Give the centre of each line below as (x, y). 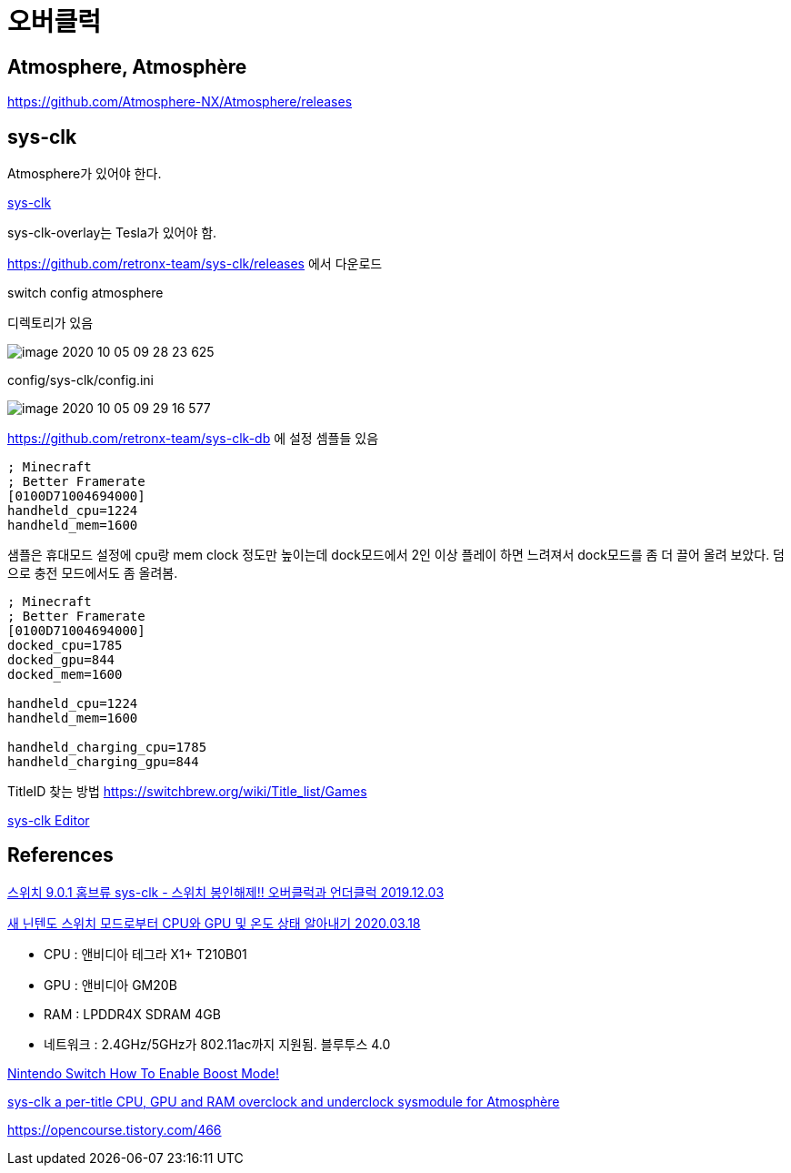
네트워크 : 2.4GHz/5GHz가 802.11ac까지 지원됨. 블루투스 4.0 (217, 1044)
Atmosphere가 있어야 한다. (85, 174)
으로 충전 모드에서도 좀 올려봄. (93, 573)
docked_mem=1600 (65, 675)
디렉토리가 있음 (50, 323)
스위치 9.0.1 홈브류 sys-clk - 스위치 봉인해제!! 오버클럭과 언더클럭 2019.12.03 (226, 892)
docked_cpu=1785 (65, 646)
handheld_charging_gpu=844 (103, 762)
